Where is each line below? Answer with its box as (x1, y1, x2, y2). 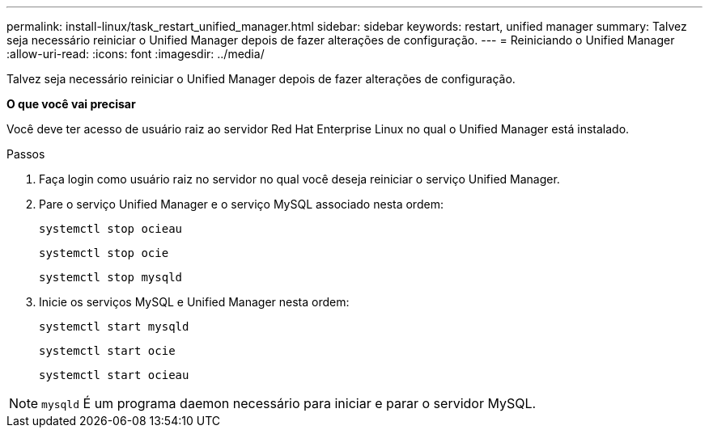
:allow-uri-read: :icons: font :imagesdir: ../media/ (6, 47, 265, 61)
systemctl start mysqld (39, 320, 189, 333)
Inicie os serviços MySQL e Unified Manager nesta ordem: (39, 295, 350, 309)
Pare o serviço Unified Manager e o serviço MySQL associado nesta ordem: (39, 197, 444, 211)
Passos (6, 147, 45, 161)
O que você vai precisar (6, 97, 136, 111)
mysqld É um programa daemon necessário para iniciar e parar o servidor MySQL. (41, 395, 537, 411)
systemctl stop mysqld (39, 271, 183, 284)
